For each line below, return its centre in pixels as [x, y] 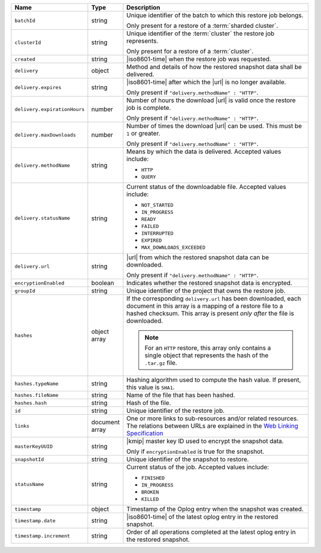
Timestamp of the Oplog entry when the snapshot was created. [215, 509]
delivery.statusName [43, 218]
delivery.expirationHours [50, 109]
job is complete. [149, 108]
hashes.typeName [37, 383]
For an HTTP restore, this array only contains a [208, 348]
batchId [25, 20]
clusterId [28, 42]
